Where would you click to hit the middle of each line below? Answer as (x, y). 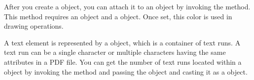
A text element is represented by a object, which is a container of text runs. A (122, 42)
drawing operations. (34, 26)
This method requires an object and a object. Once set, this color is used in (118, 16)
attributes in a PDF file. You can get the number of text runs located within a (123, 61)
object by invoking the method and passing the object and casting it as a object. (126, 71)
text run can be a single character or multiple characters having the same (115, 52)
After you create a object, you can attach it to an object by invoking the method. (127, 6)
